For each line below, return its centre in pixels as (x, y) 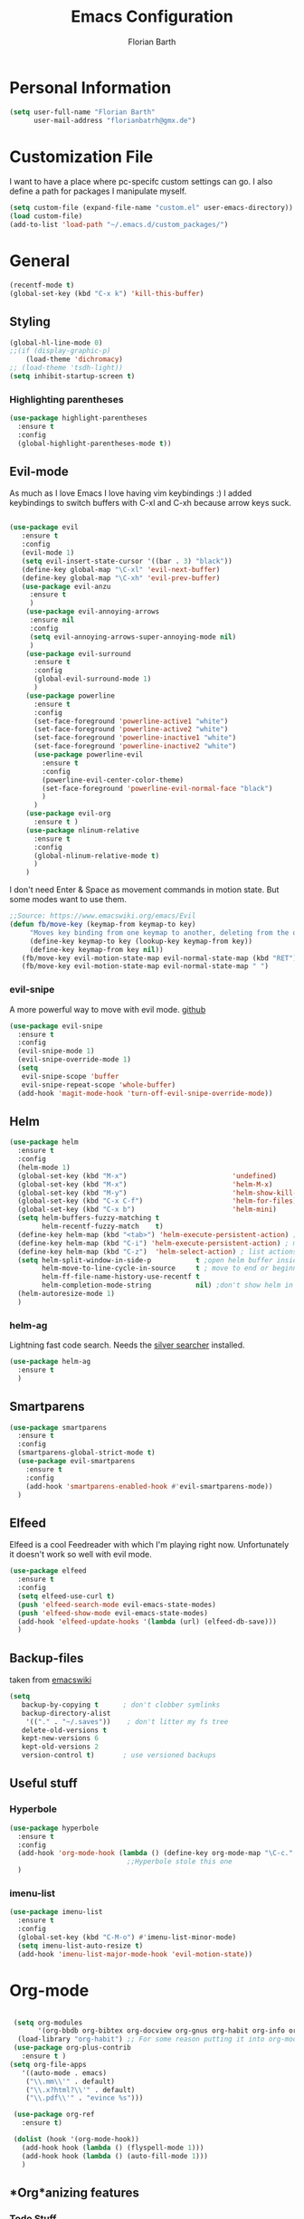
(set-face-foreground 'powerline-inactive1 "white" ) (135, 738)
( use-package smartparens (58, 1427)
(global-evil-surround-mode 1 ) (92, 679)
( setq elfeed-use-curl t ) (66, 1596)
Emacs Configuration (152, 17)
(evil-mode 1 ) (48, 553)
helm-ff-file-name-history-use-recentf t (121, 1277)
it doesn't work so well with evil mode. (81, 1555)
